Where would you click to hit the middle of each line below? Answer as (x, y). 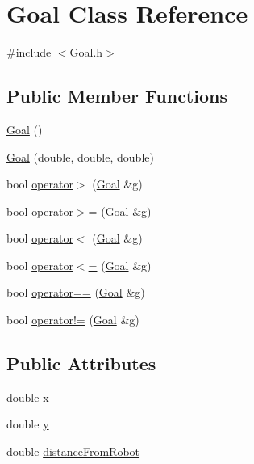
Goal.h (86, 52)
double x (28, 397)
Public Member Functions (117, 96)
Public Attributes (81, 363)
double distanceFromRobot (73, 451)
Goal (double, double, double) (80, 156)
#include (29, 52)
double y (28, 424)
